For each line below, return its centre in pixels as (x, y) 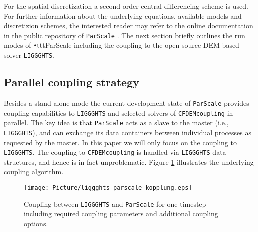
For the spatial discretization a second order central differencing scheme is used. (126, 6)
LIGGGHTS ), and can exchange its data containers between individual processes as (128, 132)
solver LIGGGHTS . (29, 55)
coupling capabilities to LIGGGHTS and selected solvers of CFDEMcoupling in (119, 113)
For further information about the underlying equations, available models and (123, 16)
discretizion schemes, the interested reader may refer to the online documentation (129, 26)
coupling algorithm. (34, 172)
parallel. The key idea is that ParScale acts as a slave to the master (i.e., (116, 123)
